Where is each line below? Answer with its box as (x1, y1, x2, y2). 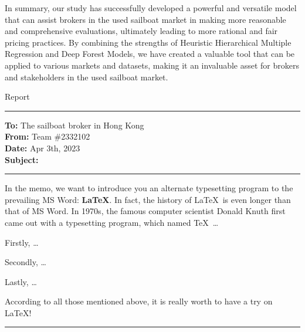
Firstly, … (5, 236, 39, 248)
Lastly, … (5, 275, 37, 287)
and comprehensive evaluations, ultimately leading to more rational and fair (5, 25, 278, 37)
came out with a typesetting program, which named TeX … (5, 216, 219, 228)
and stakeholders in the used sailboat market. (5, 70, 168, 83)
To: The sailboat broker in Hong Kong (5, 118, 144, 131)
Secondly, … (5, 256, 46, 268)
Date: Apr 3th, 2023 (5, 141, 80, 154)
